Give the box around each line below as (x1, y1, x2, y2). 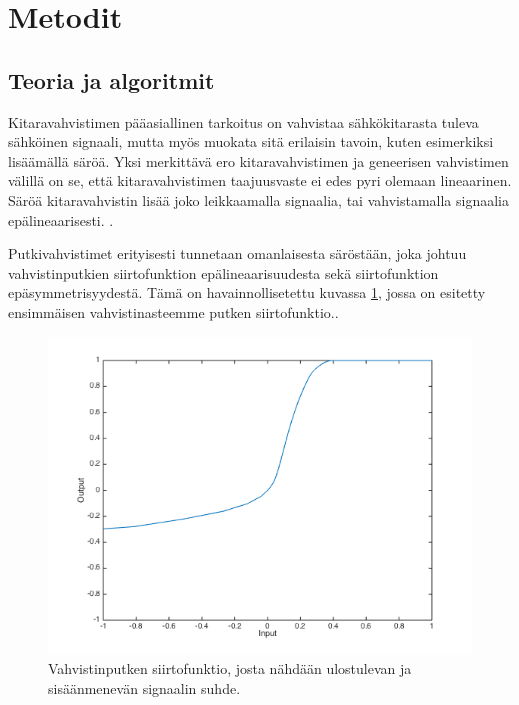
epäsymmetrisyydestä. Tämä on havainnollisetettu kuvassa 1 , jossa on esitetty (8, 282, 486, 303)
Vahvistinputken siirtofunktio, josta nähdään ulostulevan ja (48, 658, 412, 679)
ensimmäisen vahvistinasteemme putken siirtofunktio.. (8, 301, 339, 322)
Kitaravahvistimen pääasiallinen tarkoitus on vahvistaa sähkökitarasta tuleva (8, 111, 479, 132)
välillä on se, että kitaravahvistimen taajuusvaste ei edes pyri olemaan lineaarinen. (8, 170, 512, 191)
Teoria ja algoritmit (8, 64, 215, 95)
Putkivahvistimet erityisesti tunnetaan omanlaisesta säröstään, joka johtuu (8, 243, 467, 264)
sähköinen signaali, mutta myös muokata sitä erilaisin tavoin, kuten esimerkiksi (8, 131, 494, 152)
